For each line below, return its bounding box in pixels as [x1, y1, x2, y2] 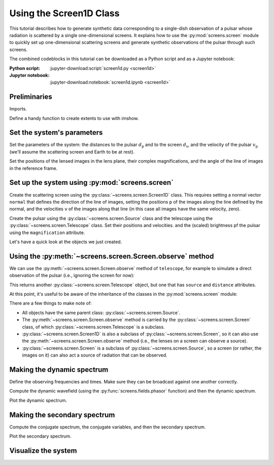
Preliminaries [9, 93, 53, 101]
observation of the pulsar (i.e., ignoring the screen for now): [9, 273, 134, 279]
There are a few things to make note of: [9, 300, 92, 306]
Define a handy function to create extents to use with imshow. [9, 115, 139, 121]
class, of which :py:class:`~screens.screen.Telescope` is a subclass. [22, 324, 165, 330]
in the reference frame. [9, 165, 58, 171]
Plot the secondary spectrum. [9, 433, 72, 439]
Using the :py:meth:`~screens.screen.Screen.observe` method [9, 252, 214, 260]
